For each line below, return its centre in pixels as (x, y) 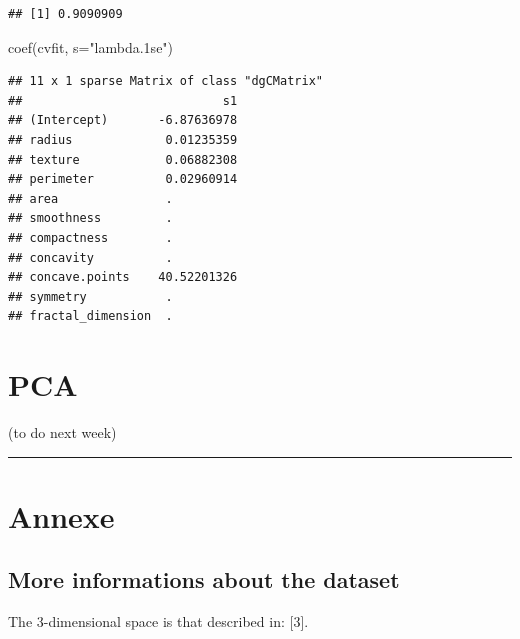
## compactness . (90, 237)
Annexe (61, 515)
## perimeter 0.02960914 (123, 179)
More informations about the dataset (204, 579)
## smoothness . (90, 218)
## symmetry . (90, 296)
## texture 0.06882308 (123, 159)
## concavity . (90, 257)
